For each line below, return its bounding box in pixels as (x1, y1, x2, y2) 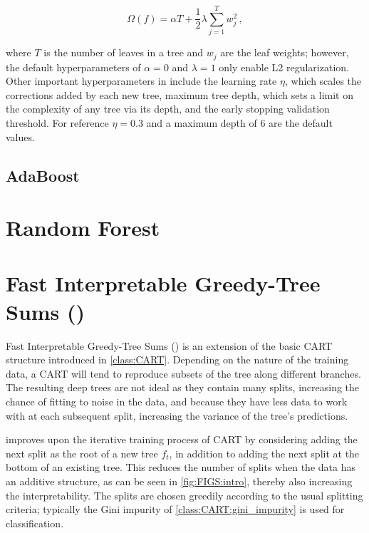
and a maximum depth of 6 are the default (146, 115, 333, 130)
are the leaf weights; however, (220, 45, 349, 60)
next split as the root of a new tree (6, 445, 158, 460)
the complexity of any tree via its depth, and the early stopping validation (6, 101, 330, 116)
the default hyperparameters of (6, 59, 141, 74)
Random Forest (6, 213, 160, 242)
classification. (6, 515, 64, 530)
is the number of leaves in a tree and (43, 45, 204, 60)
